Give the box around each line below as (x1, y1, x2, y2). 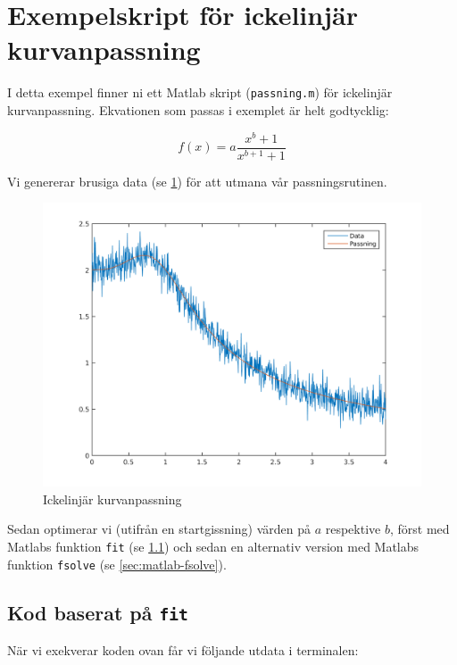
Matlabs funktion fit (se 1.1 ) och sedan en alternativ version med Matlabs (7, 537, 420, 556)
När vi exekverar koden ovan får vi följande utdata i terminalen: (7, 641, 359, 660)
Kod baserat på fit (7, 598, 188, 626)
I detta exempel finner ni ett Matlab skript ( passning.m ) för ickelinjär (7, 83, 393, 102)
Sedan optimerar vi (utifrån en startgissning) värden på (7, 520, 311, 538)
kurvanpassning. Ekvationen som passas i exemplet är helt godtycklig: (7, 100, 389, 119)
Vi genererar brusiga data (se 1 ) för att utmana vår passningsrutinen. (7, 171, 387, 190)
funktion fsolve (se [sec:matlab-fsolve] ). (7, 554, 227, 573)
